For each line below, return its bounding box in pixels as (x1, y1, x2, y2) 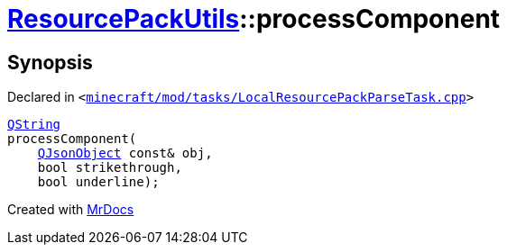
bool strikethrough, (37, 160, 182, 175)
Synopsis (7, 50, 93, 74)
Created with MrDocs (7, 202, 134, 218)
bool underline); (37, 175, 160, 190)
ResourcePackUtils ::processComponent (7, 4, 501, 34)
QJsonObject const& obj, (37, 146, 213, 161)
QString (7, 117, 61, 132)
